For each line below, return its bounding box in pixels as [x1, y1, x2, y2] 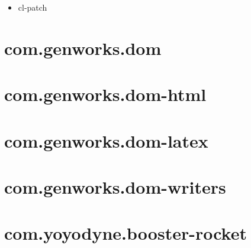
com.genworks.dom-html [4, 82, 207, 106]
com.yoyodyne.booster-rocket [4, 221, 247, 245]
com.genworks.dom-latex [4, 128, 208, 152]
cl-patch [18, 1, 47, 13]
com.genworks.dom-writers [4, 174, 226, 198]
